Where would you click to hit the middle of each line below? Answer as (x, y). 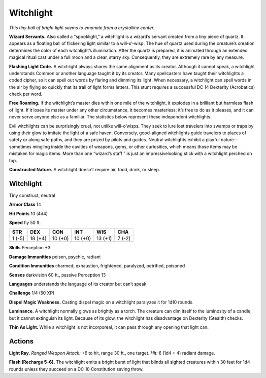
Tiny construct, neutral (32, 195)
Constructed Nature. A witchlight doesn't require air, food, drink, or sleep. (84, 169)
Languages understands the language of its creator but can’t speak (78, 284)
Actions (21, 341)
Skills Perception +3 (30, 248)
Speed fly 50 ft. (25, 223)
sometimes (20, 147)
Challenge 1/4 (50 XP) (32, 293)
